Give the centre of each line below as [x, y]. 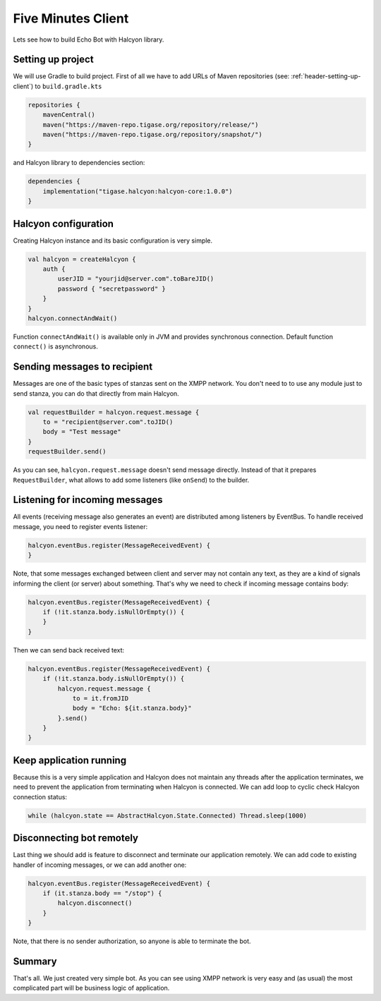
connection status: [40, 796]
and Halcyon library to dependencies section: [79, 163]
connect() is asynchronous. [55, 346]
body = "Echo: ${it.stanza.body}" [132, 708]
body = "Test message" [82, 432]
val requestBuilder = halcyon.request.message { [114, 412]
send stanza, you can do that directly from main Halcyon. [96, 393]
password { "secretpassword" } [111, 289]
